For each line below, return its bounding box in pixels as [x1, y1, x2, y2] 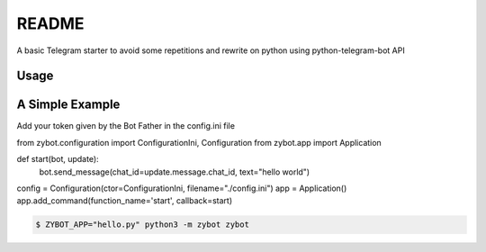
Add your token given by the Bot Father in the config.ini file [16, 121, 236, 131]
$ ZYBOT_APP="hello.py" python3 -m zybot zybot [35, 220, 249, 229]
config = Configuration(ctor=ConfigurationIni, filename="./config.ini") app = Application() [16, 183, 347, 193]
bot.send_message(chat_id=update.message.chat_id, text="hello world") [39, 166, 310, 177]
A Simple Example [16, 97, 121, 112]
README [16, 13, 85, 33]
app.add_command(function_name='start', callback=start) [16, 195, 233, 206]
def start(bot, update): [16, 154, 99, 165]
